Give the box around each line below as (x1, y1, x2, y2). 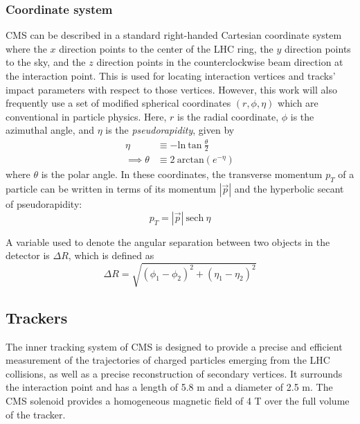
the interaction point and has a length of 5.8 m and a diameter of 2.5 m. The (6, 380, 333, 394)
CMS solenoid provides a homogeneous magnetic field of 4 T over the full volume (6, 394, 350, 408)
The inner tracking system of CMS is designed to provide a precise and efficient (6, 339, 343, 353)
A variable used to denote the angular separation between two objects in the (6, 234, 330, 249)
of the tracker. (6, 407, 66, 421)
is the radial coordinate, (177, 109, 279, 123)
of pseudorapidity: (6, 197, 82, 211)
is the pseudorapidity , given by (105, 123, 235, 137)
